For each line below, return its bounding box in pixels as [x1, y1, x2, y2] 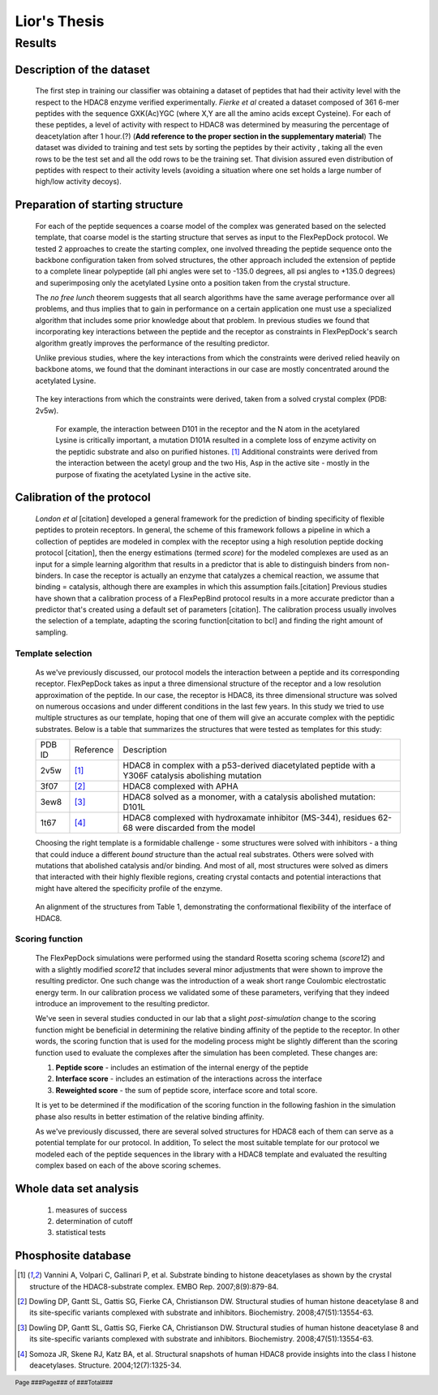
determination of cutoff [55, 1216, 133, 1225]
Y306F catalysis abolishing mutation [122, 770, 262, 781]
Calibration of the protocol [15, 491, 152, 505]
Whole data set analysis [15, 1182, 140, 1195]
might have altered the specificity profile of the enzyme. [35, 883, 223, 893]
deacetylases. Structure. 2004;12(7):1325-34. [29, 1360, 182, 1370]
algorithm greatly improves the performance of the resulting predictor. [35, 338, 270, 348]
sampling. [35, 627, 68, 637]
